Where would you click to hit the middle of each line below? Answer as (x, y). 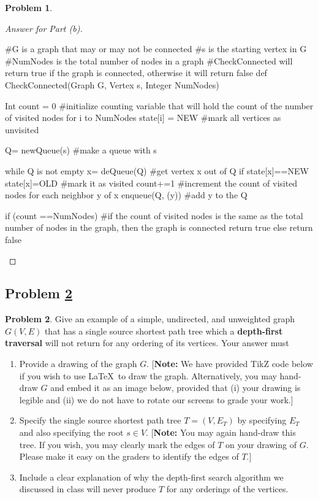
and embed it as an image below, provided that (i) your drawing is (176, 388)
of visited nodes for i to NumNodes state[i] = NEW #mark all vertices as (143, 118)
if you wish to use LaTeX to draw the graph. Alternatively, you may (148, 375)
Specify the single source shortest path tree (100, 420)
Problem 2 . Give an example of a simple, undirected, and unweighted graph (150, 319)
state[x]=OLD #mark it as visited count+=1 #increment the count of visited (151, 183)
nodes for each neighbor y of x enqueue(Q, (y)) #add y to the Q (126, 195)
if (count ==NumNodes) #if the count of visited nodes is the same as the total (154, 215)
